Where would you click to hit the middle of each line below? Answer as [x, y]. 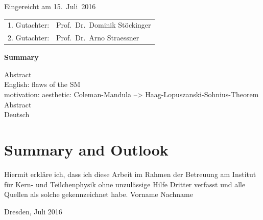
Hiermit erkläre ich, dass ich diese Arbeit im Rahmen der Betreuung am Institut [130, 174]
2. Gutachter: [29, 38]
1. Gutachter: [29, 25]
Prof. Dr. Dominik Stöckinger [104, 25]
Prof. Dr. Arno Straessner [98, 38]
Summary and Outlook [86, 150]
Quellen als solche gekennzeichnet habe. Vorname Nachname [99, 194]
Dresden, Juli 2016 [33, 211]
